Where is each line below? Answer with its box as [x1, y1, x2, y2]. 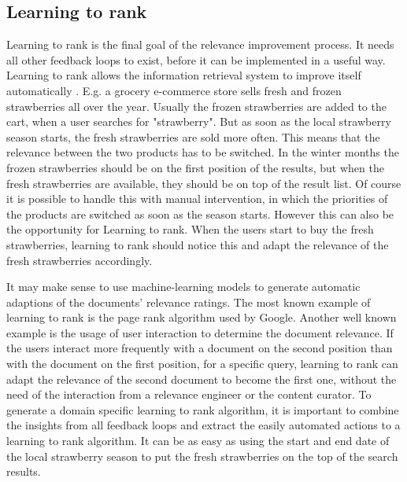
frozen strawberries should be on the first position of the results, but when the [6, 159, 384, 175]
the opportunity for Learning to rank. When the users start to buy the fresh [6, 221, 374, 237]
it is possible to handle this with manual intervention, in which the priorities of [6, 190, 388, 207]
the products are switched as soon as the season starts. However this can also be [6, 205, 394, 222]
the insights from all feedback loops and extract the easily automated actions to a [6, 417, 401, 433]
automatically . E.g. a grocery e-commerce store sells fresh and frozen [6, 82, 342, 98]
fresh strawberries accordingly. [6, 252, 153, 268]
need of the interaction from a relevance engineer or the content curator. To [6, 386, 372, 403]
